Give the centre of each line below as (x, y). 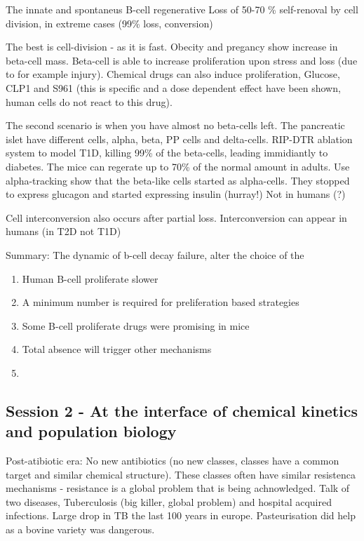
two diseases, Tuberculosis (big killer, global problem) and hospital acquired (169, 501)
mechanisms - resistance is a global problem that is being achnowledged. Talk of (178, 488)
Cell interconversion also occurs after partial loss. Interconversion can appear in (176, 217)
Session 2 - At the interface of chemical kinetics (182, 410)
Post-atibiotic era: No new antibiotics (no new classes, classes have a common (173, 461)
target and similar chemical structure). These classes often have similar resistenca (181, 474)
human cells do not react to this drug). (89, 101)
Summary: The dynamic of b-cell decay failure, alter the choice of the (155, 254)
